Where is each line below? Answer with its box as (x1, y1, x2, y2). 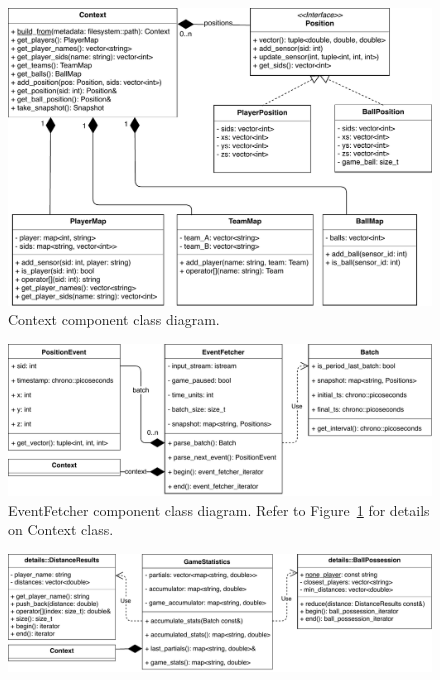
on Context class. (8, 519, 114, 540)
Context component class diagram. (8, 309, 220, 330)
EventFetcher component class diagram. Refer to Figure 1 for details (8, 499, 430, 520)
